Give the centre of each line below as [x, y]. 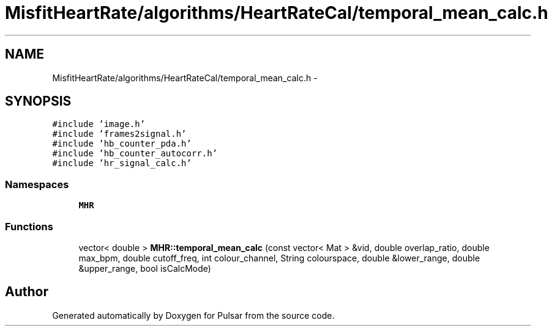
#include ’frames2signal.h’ [119, 134]
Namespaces [37, 184]
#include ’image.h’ [99, 124]
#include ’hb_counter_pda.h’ [122, 144]
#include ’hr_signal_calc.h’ [122, 163]
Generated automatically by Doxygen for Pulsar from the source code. [193, 315]
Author [27, 292]
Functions [29, 226]
